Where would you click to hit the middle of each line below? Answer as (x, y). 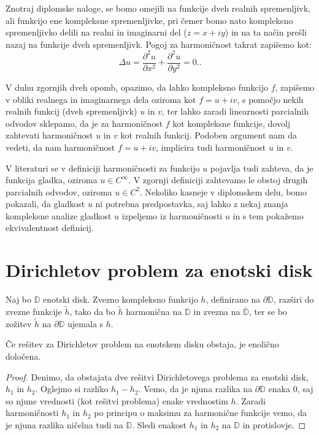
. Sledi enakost (159, 424)
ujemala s (86, 323)
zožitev (19, 323)
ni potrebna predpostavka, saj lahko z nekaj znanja (192, 204)
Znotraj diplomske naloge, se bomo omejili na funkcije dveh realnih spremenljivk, (158, 8)
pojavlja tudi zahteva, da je (262, 168)
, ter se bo (268, 311)
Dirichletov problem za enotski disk (159, 270)
